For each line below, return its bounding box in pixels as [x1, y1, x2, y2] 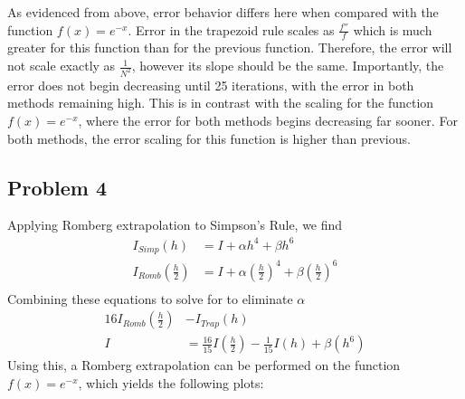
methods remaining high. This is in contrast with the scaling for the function [7, 93, 434, 112]
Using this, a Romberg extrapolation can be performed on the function [7, 356, 401, 375]
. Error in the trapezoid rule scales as [128, 20, 335, 39]
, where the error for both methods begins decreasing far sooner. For [78, 111, 458, 130]
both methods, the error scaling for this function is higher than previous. [7, 128, 411, 147]
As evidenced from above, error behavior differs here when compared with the [7, 3, 439, 21]
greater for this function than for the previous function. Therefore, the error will [7, 38, 452, 57]
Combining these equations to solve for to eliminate [7, 289, 293, 308]
